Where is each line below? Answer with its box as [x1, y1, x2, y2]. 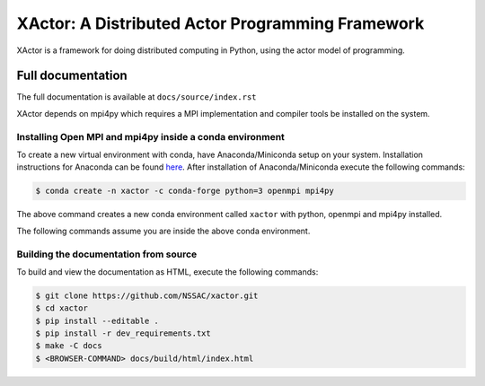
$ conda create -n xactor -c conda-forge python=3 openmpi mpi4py [35, 186, 334, 197]
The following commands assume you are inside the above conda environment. [16, 225, 311, 236]
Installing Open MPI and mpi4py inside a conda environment [16, 130, 285, 143]
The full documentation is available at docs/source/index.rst [16, 92, 257, 102]
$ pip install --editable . [35, 315, 159, 326]
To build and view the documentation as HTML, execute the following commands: [16, 266, 319, 277]
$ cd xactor [35, 303, 89, 313]
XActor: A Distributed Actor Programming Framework [16, 13, 425, 33]
